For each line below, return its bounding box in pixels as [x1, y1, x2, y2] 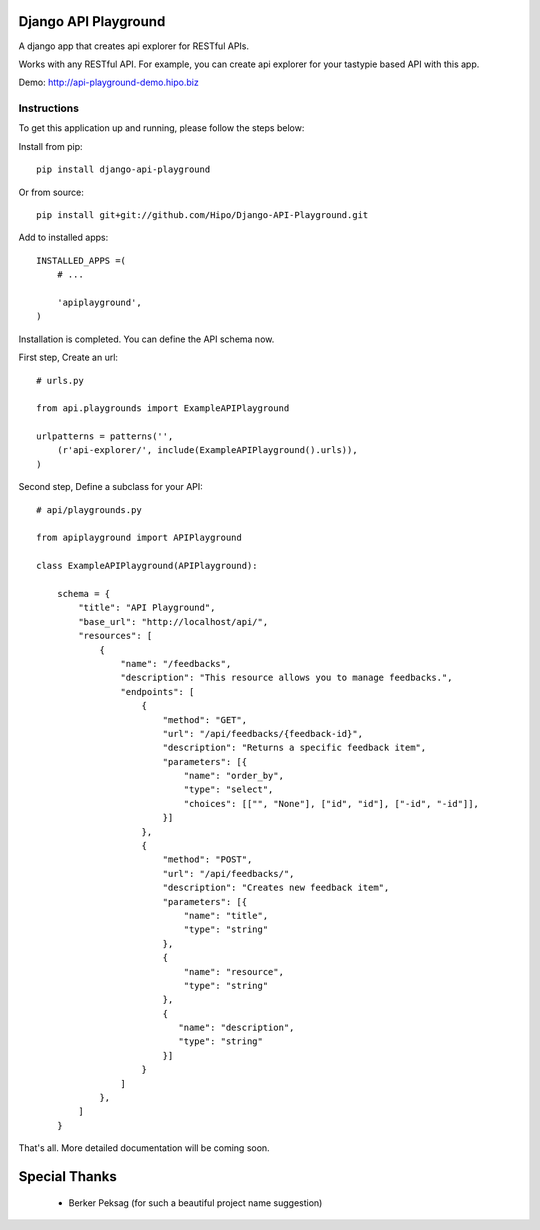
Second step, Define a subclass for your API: [18, 481, 204, 493]
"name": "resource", [183, 966, 285, 977]
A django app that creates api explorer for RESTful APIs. [18, 40, 250, 52]
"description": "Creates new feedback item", [162, 882, 390, 894]
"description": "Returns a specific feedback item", [162, 742, 427, 754]
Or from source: [18, 186, 85, 198]
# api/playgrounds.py [36, 504, 142, 515]
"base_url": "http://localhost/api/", [78, 616, 269, 627]
